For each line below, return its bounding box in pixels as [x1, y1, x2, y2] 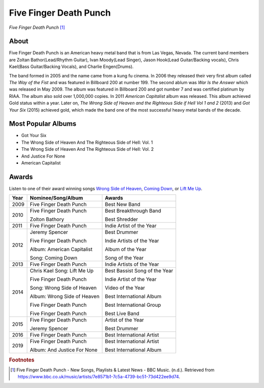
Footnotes [9, 356, 35, 363]
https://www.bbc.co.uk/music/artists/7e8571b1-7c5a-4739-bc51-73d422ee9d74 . [18, 374, 180, 380]
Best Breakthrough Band [105, 207, 161, 214]
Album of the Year [105, 246, 147, 253]
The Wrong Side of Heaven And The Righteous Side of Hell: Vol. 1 [21, 139, 153, 145]
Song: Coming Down [30, 254, 78, 261]
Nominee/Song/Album [30, 195, 83, 202]
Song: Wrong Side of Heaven [30, 284, 97, 291]
